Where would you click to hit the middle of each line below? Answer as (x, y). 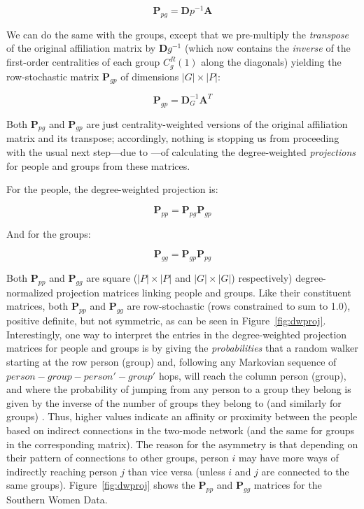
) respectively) (262, 277)
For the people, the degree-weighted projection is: (112, 189)
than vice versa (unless (176, 471)
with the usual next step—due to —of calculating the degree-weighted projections (181, 152)
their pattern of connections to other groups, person (118, 458)
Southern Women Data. (57, 500)
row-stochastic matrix (53, 76)
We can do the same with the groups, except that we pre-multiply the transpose (177, 34)
